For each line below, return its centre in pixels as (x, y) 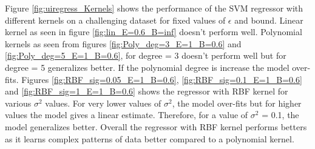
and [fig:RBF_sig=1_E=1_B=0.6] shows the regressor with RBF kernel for (147, 91)
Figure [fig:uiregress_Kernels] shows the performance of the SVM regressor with (154, 8)
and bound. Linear (269, 20)
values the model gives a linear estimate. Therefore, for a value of (127, 115)
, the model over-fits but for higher (237, 103)
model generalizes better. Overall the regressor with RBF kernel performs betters (156, 126)
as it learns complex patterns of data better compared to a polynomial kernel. (150, 138)
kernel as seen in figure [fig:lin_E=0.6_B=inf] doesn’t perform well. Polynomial (154, 32)
